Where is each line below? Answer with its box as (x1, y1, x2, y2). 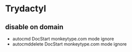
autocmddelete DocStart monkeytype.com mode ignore (12, 41, 127, 47)
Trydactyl (5, 3, 46, 14)
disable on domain (5, 23, 64, 31)
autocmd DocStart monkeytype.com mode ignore (12, 36, 115, 42)
